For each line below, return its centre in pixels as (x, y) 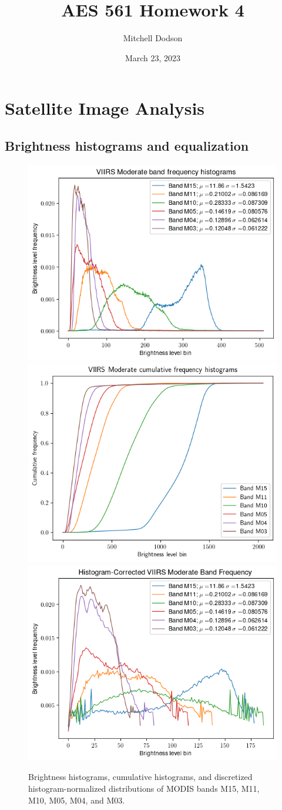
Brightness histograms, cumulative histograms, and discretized (140, 777)
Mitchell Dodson (153, 38)
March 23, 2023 (153, 57)
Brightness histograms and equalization (127, 145)
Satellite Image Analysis (105, 108)
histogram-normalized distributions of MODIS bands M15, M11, (144, 789)
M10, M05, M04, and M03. (77, 800)
